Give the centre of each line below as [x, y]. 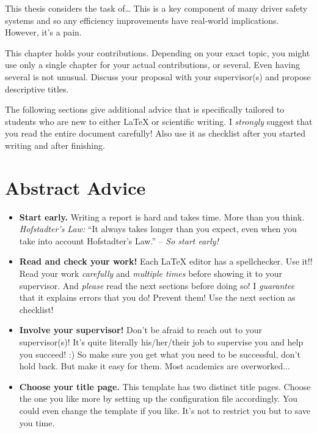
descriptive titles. [37, 88]
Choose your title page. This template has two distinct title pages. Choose [165, 386]
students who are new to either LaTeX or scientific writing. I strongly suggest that [159, 121]
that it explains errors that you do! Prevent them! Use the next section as [157, 297]
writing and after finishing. [55, 145]
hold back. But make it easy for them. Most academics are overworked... [155, 366]
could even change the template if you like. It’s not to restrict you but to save [165, 410]
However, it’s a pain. [43, 32]
